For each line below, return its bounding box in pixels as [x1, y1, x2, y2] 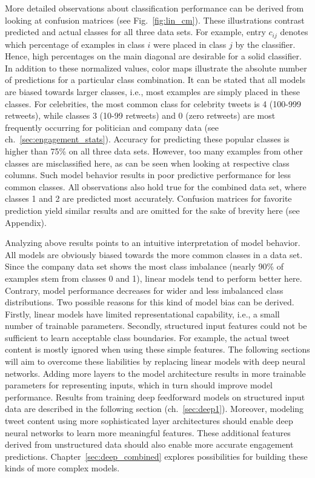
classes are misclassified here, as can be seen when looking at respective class [5, 156, 290, 169]
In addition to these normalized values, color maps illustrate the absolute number [5, 61, 307, 74]
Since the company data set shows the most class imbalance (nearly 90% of [5, 260, 284, 273]
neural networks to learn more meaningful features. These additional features [5, 426, 291, 439]
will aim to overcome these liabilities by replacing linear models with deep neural [5, 355, 305, 368]
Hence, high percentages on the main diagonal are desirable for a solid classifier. [5, 50, 302, 62]
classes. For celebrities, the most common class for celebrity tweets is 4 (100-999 [5, 97, 301, 110]
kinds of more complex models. [5, 462, 120, 474]
